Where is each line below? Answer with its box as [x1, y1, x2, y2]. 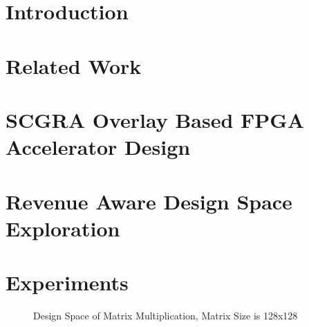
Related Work [6, 51, 142, 80]
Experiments [6, 268, 129, 297]
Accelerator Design [6, 133, 191, 161]
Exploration [6, 214, 120, 242]
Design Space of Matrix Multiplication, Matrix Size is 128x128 [33, 308, 298, 322]
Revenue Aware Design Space [6, 187, 292, 215]
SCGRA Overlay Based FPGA [6, 105, 304, 133]
